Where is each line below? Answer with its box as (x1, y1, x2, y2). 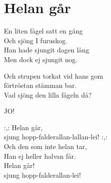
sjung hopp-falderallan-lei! (4, 169, 81, 180)
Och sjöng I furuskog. (4, 35, 67, 45)
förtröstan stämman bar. (4, 80, 77, 90)
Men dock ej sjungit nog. (4, 54, 78, 64)
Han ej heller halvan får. (4, 150, 76, 161)
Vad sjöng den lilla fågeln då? (4, 89, 92, 100)
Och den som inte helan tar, (4, 141, 87, 151)
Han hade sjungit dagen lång (4, 45, 89, 55)
